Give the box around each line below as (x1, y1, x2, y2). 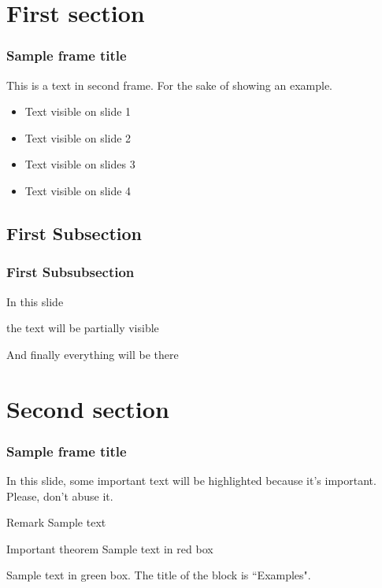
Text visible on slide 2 (24, 129, 132, 146)
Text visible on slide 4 (24, 182, 132, 198)
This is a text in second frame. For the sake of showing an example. (6, 76, 333, 93)
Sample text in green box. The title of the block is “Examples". (6, 567, 311, 583)
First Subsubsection (6, 262, 135, 282)
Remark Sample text (6, 514, 106, 531)
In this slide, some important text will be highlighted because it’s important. (6, 472, 376, 488)
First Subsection (6, 220, 142, 245)
